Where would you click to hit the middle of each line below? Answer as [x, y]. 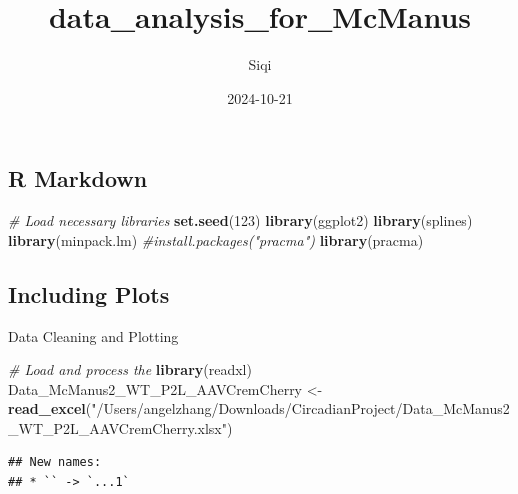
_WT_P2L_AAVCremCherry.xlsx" [117, 427]
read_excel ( [50, 408]
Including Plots [89, 293]
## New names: [55, 462]
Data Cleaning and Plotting [93, 335]
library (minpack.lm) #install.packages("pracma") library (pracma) [216, 239]
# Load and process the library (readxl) [130, 369]
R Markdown [78, 178]
